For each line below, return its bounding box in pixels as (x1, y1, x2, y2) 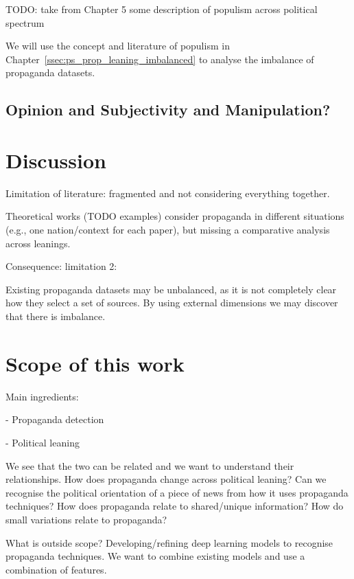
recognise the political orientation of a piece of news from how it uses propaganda (5, 485, 349, 499)
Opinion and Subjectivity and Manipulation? (5, 99, 331, 120)
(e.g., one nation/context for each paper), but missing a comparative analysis (5, 223, 330, 237)
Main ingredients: (5, 389, 79, 403)
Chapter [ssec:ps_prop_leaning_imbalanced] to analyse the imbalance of (5, 52, 314, 66)
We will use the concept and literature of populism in (5, 38, 230, 53)
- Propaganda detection (5, 412, 104, 427)
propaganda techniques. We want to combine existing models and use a (5, 549, 305, 563)
